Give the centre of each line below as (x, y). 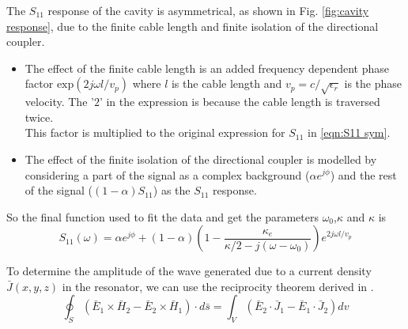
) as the (172, 190)
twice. (39, 117)
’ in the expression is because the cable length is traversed (240, 102)
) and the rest (363, 174)
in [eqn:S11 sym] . (349, 132)
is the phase (373, 83)
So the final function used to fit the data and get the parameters (162, 216)
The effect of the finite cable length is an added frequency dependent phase (207, 68)
